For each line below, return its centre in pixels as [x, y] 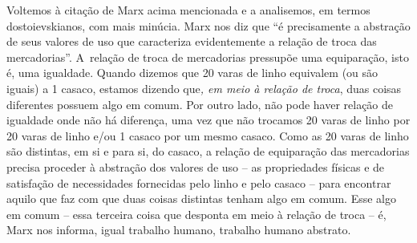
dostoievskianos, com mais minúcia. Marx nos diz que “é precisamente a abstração [208, 25]
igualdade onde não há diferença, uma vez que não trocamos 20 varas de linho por [208, 120]
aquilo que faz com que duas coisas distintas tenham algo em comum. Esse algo [201, 198]
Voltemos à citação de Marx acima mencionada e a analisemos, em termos [188, 10]
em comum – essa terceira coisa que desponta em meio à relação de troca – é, [196, 214]
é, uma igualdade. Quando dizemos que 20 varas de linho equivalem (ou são [192, 73]
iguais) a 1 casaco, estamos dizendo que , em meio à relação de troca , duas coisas [204, 88]
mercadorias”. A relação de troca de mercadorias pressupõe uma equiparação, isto [208, 57]
